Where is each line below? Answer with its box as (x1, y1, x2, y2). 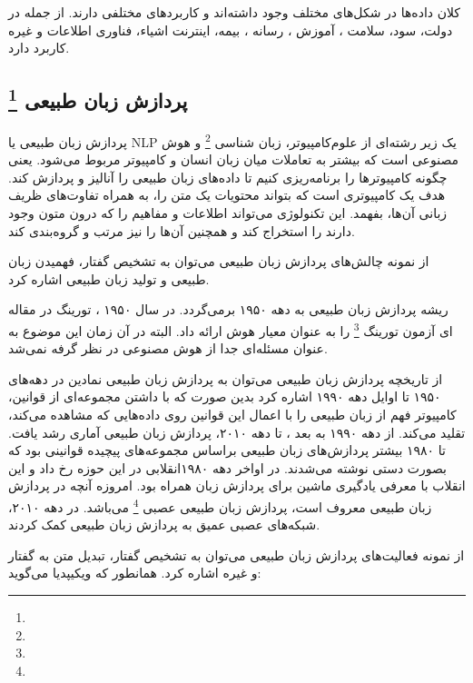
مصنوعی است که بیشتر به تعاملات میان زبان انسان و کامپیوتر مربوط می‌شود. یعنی (8, 150, 459, 169)
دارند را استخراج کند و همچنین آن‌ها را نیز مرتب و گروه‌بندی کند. (8, 221, 355, 240)
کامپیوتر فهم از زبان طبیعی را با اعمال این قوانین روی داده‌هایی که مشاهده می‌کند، (8, 405, 457, 424)
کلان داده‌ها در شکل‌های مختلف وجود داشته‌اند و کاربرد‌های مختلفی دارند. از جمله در (8, 3, 461, 21)
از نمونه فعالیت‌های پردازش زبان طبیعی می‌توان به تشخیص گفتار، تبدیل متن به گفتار (8, 545, 465, 564)
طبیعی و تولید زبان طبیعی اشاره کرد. (8, 269, 210, 288)
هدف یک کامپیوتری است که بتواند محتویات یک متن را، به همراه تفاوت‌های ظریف (8, 185, 446, 204)
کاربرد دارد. (8, 38, 70, 57)
